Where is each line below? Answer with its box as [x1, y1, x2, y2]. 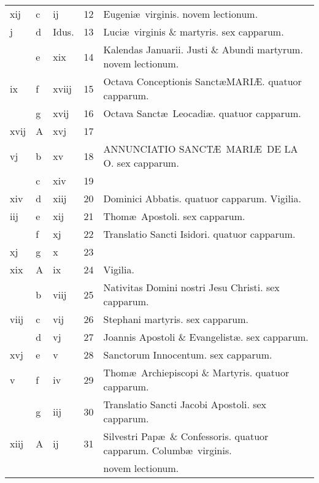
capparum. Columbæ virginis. [103, 443, 232, 457]
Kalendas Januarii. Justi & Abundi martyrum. [103, 42, 303, 56]
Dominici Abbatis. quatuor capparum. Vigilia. [103, 191, 301, 205]
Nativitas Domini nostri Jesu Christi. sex [103, 280, 280, 294]
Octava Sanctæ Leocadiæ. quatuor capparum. [103, 106, 301, 120]
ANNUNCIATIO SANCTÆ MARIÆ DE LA [103, 142, 298, 156]
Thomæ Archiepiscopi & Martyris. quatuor [103, 365, 290, 379]
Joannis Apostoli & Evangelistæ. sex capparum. [103, 330, 309, 344]
